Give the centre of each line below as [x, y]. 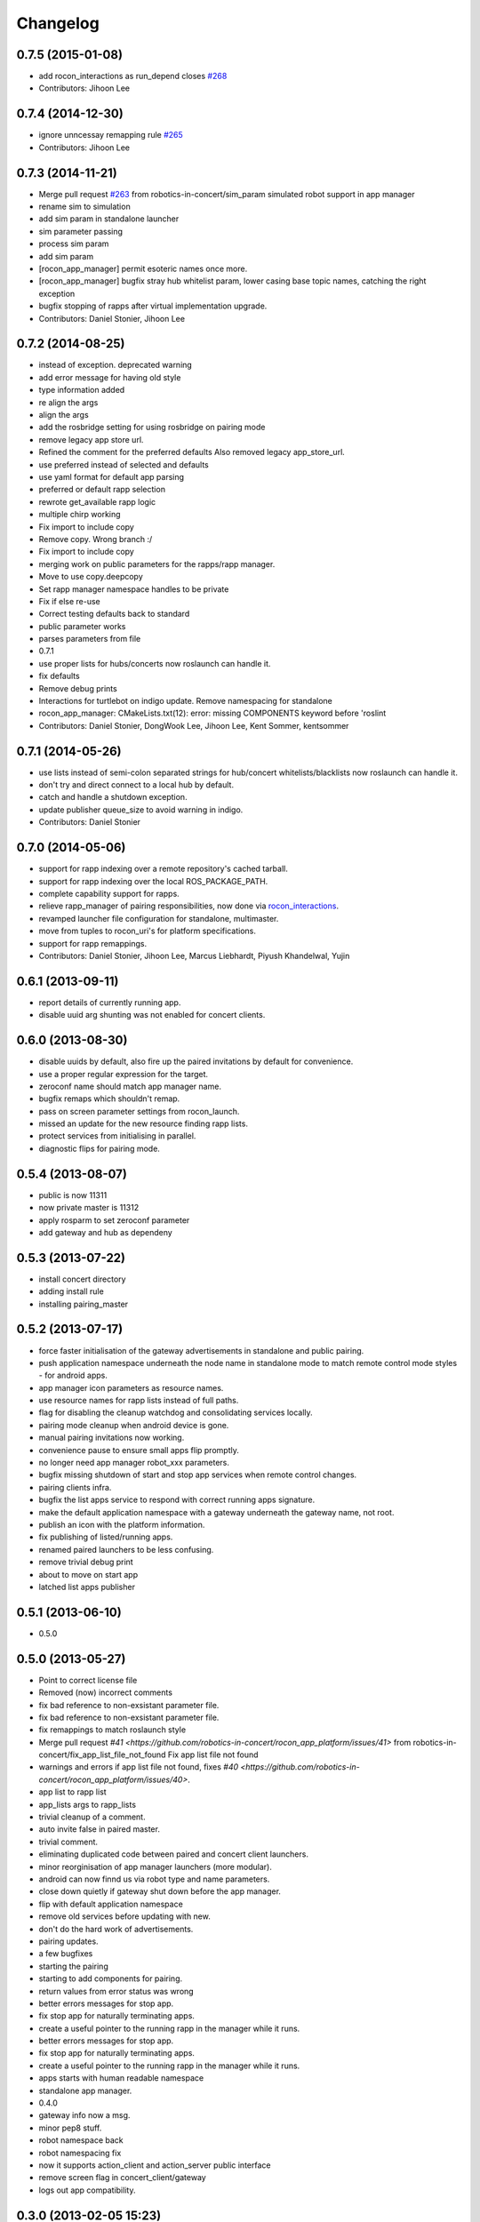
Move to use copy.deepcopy [91, 577]
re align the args [68, 402]
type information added [82, 390]
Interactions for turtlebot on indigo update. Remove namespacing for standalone [186, 701]
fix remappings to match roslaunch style [112, 1730]
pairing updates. [68, 1941]
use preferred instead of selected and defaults [124, 464]
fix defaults [59, 676]
